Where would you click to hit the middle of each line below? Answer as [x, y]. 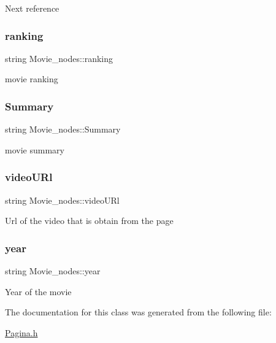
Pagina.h [21, 332]
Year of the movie [38, 291]
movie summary [35, 149]
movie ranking [32, 79]
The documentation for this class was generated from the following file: [138, 312]
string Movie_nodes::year [53, 271]
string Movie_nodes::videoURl [62, 200]
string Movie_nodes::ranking [59, 58]
